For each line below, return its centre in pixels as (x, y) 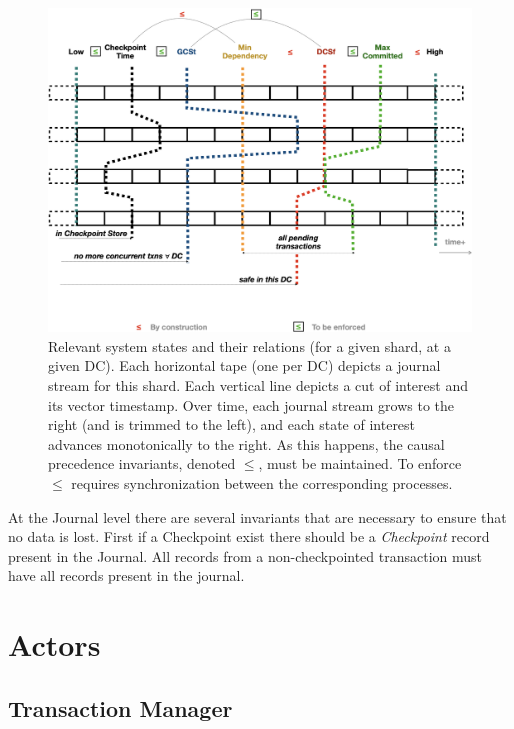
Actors (54, 644)
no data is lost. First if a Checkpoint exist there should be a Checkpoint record (249, 536)
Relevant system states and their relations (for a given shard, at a (249, 345)
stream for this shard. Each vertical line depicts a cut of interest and (258, 384)
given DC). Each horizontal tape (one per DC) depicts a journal (244, 365)
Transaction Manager (120, 707)
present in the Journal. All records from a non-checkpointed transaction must (245, 555)
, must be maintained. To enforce (360, 463)
